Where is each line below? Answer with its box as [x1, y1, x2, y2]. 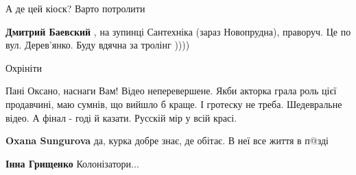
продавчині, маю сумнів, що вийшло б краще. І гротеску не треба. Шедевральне [5, 96, 342, 111]
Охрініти [5, 60, 42, 75]
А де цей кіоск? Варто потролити [5, 1, 145, 15]
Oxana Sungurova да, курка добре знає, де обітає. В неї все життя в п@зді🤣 [5, 133, 331, 148]
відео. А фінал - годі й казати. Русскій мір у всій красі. [5, 110, 237, 124]
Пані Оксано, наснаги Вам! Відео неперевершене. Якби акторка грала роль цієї [5, 83, 337, 98]
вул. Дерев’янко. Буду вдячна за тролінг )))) [5, 38, 190, 52]
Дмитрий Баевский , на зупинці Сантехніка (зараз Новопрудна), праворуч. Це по [5, 24, 351, 38]
